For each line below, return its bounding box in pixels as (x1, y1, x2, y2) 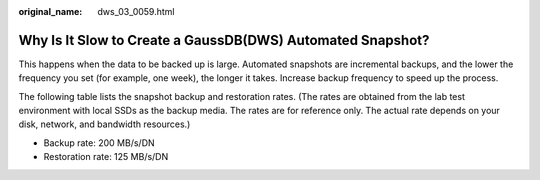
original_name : (18, 6, 83, 17)
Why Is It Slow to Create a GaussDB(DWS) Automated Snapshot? (18, 31, 430, 49)
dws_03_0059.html (97, 6, 175, 17)
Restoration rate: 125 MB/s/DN (43, 151, 169, 163)
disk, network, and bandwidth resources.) (18, 118, 191, 130)
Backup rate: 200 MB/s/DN (43, 136, 155, 149)
